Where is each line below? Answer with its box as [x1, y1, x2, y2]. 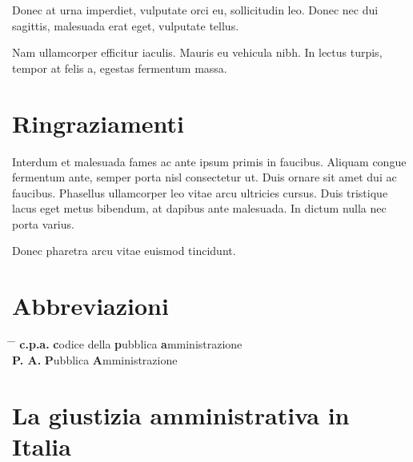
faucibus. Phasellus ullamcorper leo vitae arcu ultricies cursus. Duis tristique [12, 184, 388, 201]
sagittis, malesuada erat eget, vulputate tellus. [12, 17, 239, 34]
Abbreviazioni [12, 289, 169, 322]
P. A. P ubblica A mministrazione [12, 351, 178, 368]
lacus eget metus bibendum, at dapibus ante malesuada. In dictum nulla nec [12, 200, 387, 217]
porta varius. [12, 215, 74, 232]
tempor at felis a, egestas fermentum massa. [12, 59, 227, 76]
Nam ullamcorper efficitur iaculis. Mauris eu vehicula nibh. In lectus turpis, [12, 44, 383, 61]
